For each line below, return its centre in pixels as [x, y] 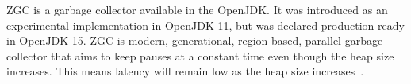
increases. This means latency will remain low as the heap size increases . [185, 71]
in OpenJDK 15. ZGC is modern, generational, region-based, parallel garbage [195, 40]
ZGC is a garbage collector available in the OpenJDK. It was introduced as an [197, 9]
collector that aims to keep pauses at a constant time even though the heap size [200, 55]
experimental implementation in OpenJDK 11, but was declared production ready [205, 25]
